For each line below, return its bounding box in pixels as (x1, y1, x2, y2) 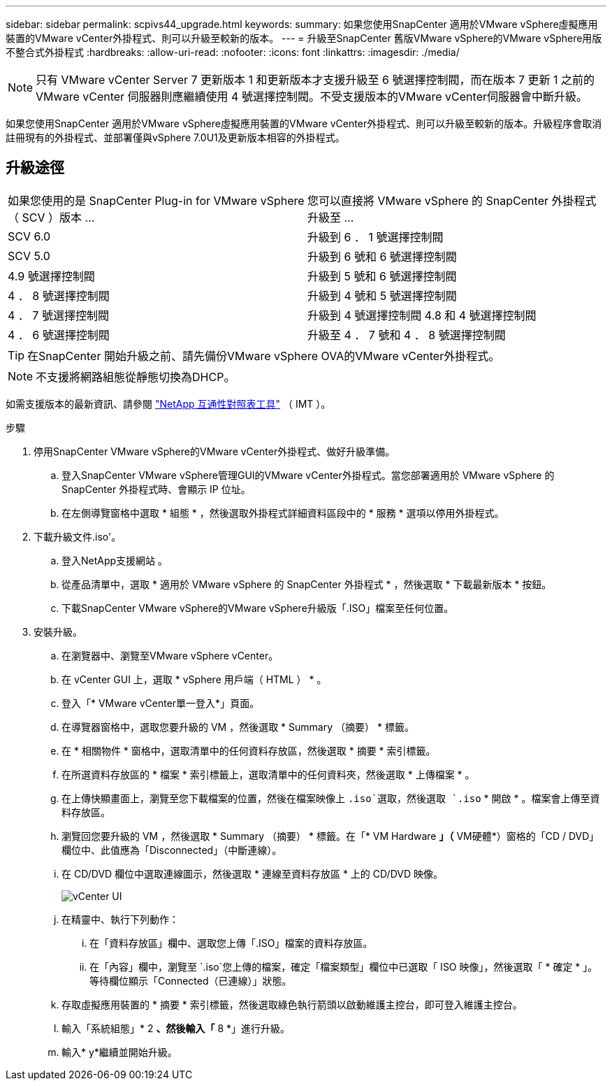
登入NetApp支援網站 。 (61, 554, 168, 566)
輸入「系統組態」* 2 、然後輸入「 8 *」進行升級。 (61, 1022, 290, 1034)
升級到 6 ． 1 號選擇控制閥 (307, 229, 444, 244)
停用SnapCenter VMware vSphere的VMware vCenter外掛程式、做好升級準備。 (34, 445, 395, 457)
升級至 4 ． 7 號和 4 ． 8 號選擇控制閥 (307, 327, 506, 342)
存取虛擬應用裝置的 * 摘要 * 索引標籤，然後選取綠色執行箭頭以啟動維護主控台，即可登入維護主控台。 (61, 998, 523, 1010)
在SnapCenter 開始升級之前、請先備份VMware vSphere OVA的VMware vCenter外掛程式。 (27, 348, 500, 363)
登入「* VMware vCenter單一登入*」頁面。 (61, 696, 260, 709)
